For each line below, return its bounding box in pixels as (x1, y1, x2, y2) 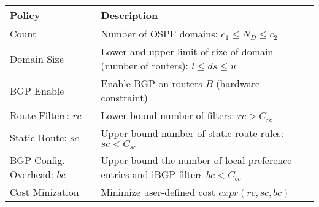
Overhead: (10, 166, 54, 181)
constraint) (101, 90, 148, 104)
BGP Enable (10, 83, 64, 98)
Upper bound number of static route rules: (101, 126, 284, 140)
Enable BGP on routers (101, 76, 202, 90)
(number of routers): (101, 58, 189, 72)
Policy (10, 8, 40, 22)
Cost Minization (10, 184, 79, 199)
